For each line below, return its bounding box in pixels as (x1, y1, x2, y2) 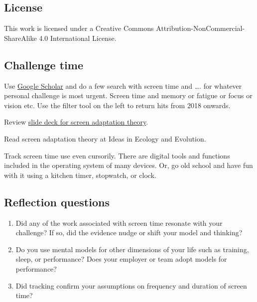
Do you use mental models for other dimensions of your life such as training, (15, 244, 249, 254)
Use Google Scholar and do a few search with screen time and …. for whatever (4, 80, 242, 91)
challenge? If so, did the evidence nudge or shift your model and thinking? (15, 227, 243, 238)
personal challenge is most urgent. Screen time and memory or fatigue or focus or (4, 90, 253, 101)
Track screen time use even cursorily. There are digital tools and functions (4, 150, 230, 160)
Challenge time (4, 57, 83, 72)
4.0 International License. (39, 32, 117, 43)
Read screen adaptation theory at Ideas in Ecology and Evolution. (4, 133, 206, 144)
